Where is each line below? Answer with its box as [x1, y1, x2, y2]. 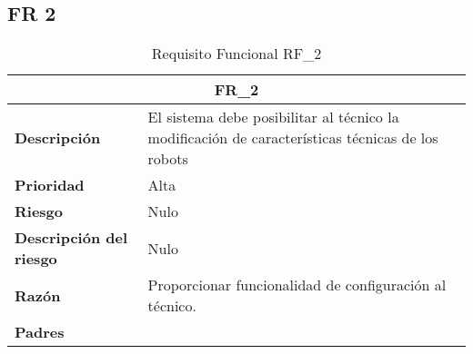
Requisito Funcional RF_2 [151, 43, 322, 64]
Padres [15, 321, 65, 343]
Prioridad [15, 174, 85, 196]
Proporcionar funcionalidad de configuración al [147, 274, 447, 296]
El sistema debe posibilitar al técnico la [147, 106, 399, 128]
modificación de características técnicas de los [147, 127, 438, 149]
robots [147, 148, 188, 170]
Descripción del [15, 227, 128, 249]
